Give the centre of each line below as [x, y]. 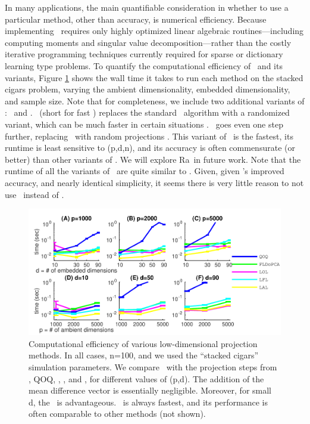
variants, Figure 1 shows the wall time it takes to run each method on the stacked [154, 77]
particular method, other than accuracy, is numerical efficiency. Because [136, 19]
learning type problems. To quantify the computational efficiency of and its [144, 65]
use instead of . [35, 194]
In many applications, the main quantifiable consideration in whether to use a [147, 7]
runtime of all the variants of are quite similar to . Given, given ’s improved [145, 171]
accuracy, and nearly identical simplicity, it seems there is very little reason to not [154, 182]
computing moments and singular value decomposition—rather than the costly [148, 42]
